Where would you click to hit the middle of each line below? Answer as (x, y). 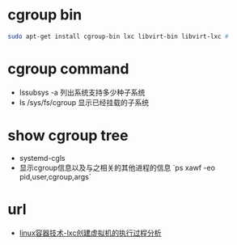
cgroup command (68, 69)
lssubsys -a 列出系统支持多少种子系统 (82, 92)
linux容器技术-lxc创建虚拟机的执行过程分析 (90, 233)
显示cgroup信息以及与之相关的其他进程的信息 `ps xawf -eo (117, 167)
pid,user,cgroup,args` (55, 176)
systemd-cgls (42, 158)
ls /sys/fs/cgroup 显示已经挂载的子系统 (84, 102)
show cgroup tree (68, 135)
